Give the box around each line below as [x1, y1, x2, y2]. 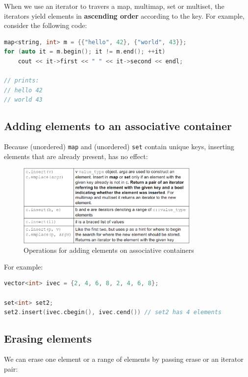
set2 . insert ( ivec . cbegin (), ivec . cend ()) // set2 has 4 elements [4, 309, 222, 316]
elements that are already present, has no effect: [4, 151, 148, 161]
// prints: [4, 77, 39, 84]
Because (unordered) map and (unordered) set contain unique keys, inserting [4, 141, 234, 152]
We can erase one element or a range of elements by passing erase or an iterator [4, 354, 244, 364]
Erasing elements [4, 331, 92, 346]
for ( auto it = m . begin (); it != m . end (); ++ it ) [4, 48, 166, 55]
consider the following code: [4, 20, 87, 30]
